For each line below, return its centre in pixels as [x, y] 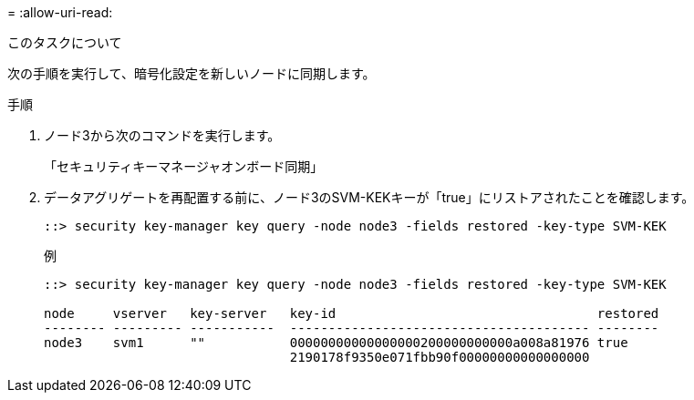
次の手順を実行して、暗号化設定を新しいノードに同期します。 [192, 73]
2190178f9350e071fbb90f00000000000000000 [440, 357]
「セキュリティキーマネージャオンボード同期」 [184, 166]
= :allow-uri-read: [60, 12]
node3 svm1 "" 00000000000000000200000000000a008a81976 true [336, 343]
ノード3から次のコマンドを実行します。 [162, 135]
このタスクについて [65, 42]
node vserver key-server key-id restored [352, 313]
